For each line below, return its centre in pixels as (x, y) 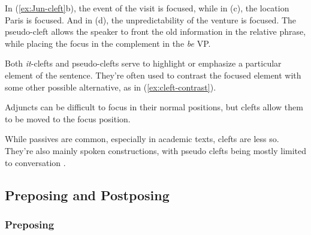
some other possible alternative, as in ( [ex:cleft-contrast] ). (111, 87)
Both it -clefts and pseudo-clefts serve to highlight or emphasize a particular (143, 63)
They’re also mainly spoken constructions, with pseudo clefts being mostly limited (156, 150)
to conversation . (35, 162)
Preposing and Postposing (87, 195)
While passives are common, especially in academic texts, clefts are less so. (142, 139)
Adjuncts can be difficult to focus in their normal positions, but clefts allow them (154, 107)
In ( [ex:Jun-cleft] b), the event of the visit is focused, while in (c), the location (147, 8)
